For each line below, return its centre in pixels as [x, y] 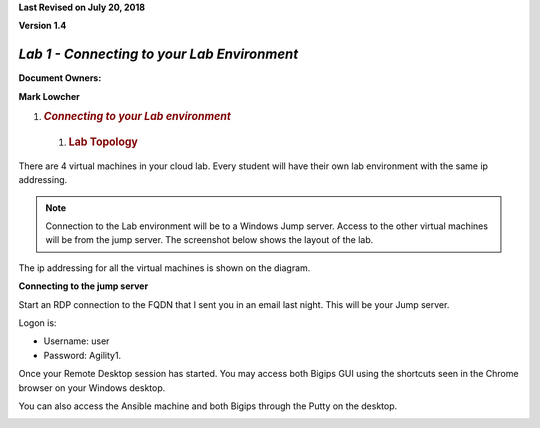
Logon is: [37, 322]
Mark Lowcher [49, 96]
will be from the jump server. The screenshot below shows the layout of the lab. [209, 240]
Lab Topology [103, 142]
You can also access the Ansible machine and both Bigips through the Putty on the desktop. [208, 406]
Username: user [76, 341]
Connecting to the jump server [83, 286]
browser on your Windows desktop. [92, 387]
